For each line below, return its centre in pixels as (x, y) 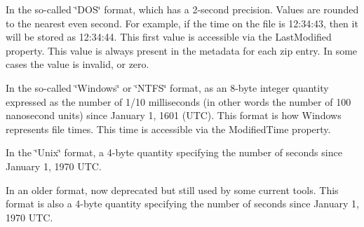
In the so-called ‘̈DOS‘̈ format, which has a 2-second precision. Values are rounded (182, 9)
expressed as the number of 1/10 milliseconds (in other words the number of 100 (178, 101)
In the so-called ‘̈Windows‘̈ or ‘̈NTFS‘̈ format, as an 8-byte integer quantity (167, 87)
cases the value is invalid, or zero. (77, 64)
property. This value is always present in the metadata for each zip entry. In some (182, 50)
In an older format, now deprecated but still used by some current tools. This (172, 190)
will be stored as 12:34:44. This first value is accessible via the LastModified (169, 37)
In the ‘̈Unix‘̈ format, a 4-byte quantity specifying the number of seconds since (174, 152)
